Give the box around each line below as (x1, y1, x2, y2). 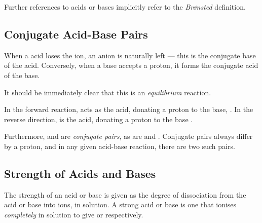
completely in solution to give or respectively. (4, 209, 143, 219)
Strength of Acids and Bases (4, 165, 156, 181)
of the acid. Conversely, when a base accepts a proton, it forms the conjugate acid (4, 60, 258, 70)
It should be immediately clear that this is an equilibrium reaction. (4, 87, 211, 97)
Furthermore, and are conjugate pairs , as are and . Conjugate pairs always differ (4, 131, 253, 141)
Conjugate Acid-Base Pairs (4, 26, 148, 42)
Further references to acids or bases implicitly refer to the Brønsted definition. (4, 2, 246, 12)
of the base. (4, 69, 40, 80)
